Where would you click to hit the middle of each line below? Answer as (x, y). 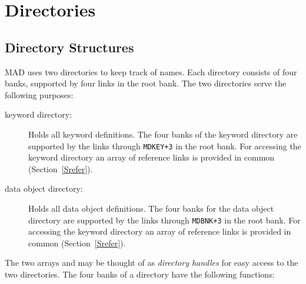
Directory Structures (69, 47)
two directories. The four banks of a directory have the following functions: (140, 274)
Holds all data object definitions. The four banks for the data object (151, 208)
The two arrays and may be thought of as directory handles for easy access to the (152, 263)
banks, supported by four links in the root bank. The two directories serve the (146, 83)
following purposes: (39, 94)
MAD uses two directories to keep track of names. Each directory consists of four (151, 71)
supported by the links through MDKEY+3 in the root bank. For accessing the (165, 146)
